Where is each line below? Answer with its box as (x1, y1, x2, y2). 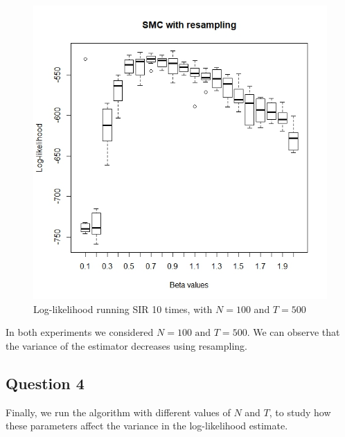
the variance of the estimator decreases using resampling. (6, 338, 247, 353)
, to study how (269, 404, 331, 419)
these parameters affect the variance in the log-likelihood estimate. (6, 418, 288, 433)
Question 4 (6, 372, 85, 393)
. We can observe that (247, 325, 340, 339)
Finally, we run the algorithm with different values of (6, 404, 231, 419)
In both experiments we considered (6, 325, 154, 339)
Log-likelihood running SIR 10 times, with (33, 301, 213, 316)
